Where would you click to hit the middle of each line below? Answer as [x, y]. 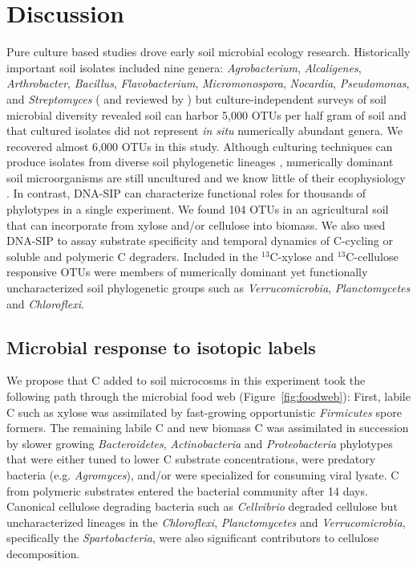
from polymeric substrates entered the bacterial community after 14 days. [187, 490]
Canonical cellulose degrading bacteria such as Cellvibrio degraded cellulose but [202, 506]
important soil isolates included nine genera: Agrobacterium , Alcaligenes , [184, 67]
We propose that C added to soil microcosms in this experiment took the [186, 380]
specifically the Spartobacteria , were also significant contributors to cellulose [193, 538]
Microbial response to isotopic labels [161, 347]
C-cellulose [372, 256]
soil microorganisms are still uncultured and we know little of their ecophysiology [206, 177]
